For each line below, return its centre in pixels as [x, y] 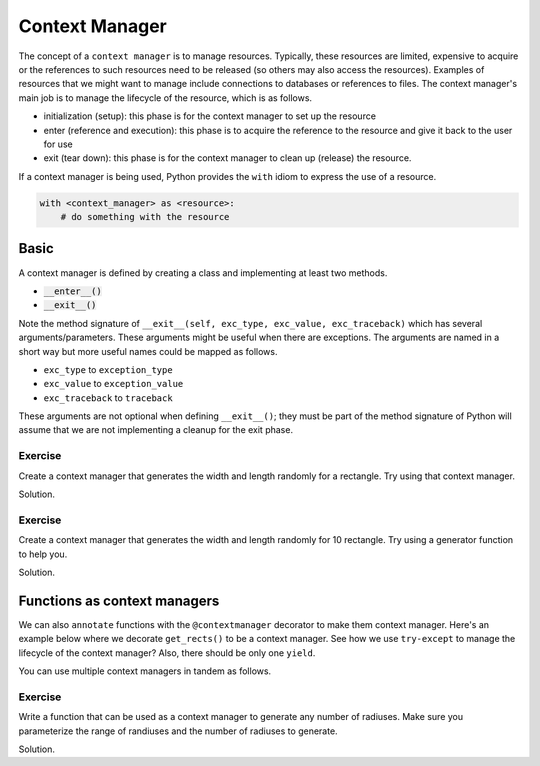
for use [58, 144]
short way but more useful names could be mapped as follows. [148, 351]
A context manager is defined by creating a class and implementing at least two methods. [203, 272]
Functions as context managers [119, 600]
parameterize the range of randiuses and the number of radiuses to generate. [178, 731]
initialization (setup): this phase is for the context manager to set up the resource [210, 116]
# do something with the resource [145, 217]
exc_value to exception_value [113, 384]
